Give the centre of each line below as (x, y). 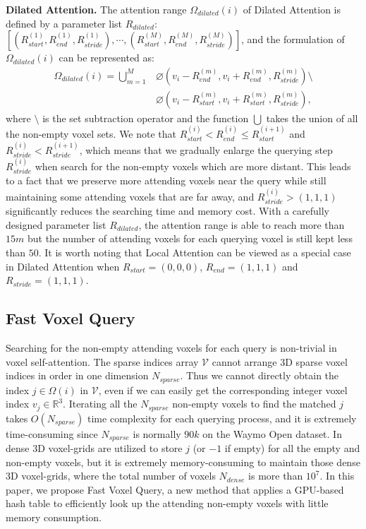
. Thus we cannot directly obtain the (260, 375)
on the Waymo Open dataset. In (272, 433)
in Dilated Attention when (63, 266)
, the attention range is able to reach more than (242, 224)
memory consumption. (54, 517)
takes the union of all (312, 118)
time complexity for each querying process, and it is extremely (222, 418)
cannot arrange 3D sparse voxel (280, 361)
